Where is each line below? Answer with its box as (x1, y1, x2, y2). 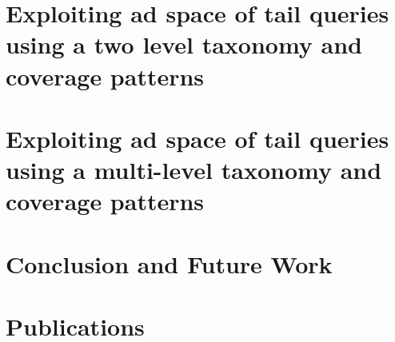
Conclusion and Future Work (6, 247, 333, 280)
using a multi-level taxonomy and (6, 153, 382, 186)
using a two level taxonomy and (6, 28, 362, 61)
